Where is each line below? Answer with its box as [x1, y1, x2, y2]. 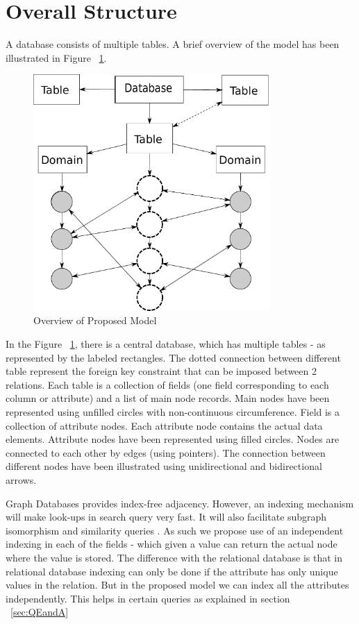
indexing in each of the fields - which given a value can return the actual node [6, 537, 337, 551]
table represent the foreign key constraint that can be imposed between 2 [6, 364, 317, 378]
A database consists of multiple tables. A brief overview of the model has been [6, 37, 340, 51]
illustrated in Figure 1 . [6, 50, 107, 65]
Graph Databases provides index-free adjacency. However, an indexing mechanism [6, 496, 354, 510]
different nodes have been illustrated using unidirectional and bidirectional [6, 459, 322, 473]
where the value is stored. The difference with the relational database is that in [6, 550, 342, 564]
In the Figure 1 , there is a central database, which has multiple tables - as [6, 337, 326, 351]
